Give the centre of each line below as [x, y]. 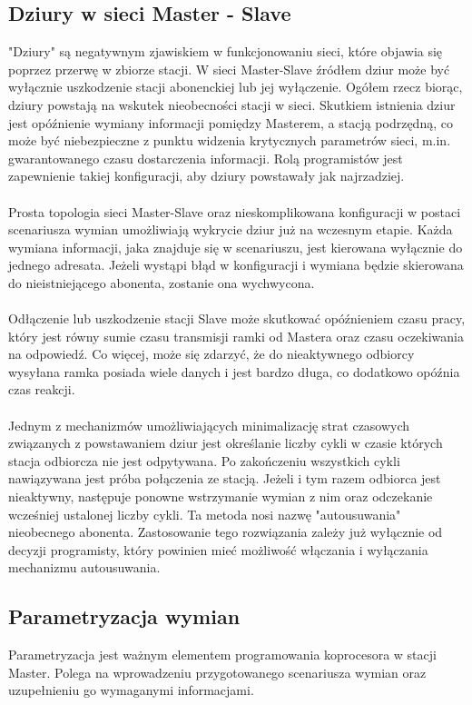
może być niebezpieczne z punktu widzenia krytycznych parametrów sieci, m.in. [230, 140]
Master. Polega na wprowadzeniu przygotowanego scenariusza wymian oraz [217, 672]
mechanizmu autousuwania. [84, 567]
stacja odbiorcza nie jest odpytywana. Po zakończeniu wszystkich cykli [204, 460]
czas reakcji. [42, 389]
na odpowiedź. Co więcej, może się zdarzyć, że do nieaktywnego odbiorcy [211, 354]
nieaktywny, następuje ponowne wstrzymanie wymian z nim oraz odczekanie [221, 496]
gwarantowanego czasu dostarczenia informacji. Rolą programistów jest [206, 158]
